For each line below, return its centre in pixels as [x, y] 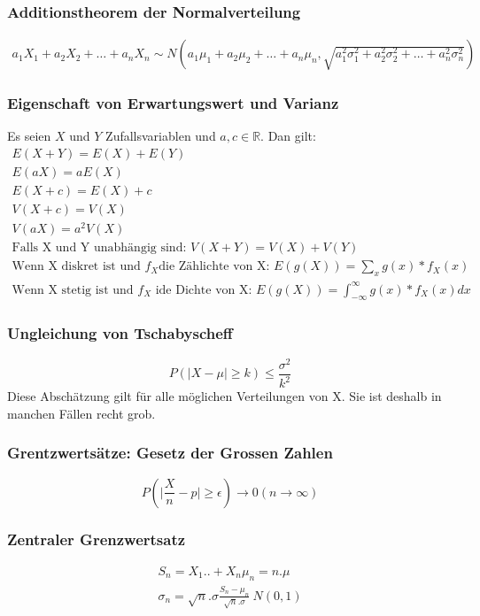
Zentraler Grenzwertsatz [97, 539]
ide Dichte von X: [204, 290]
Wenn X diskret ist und [76, 267]
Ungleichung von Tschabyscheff [120, 333]
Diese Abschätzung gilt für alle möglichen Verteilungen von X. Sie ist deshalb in [225, 396]
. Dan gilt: [288, 136]
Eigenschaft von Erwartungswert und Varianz [173, 103]
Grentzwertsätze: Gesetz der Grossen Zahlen [170, 453]
